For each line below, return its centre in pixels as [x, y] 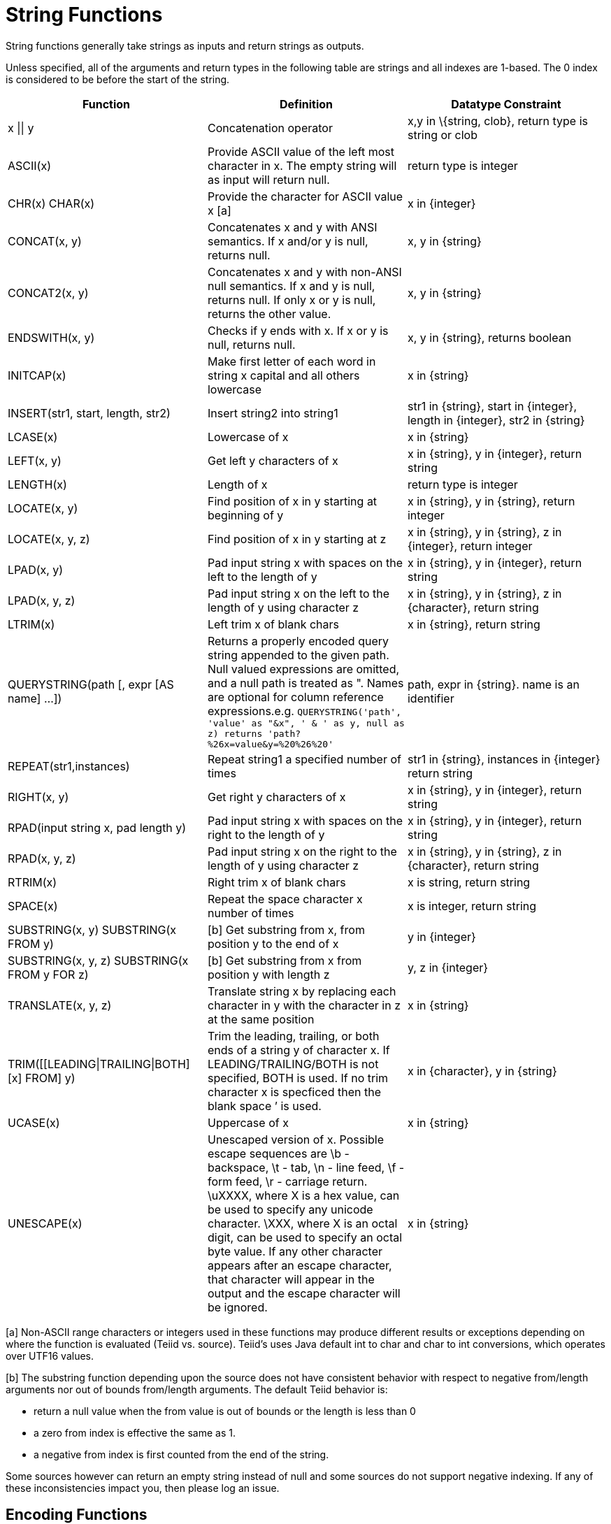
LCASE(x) [33, 437]
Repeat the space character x [285, 899]
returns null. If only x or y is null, [292, 300]
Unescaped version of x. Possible [296, 1139]
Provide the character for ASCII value [305, 196]
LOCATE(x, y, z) [49, 539]
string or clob [442, 135]
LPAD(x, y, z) [42, 600]
